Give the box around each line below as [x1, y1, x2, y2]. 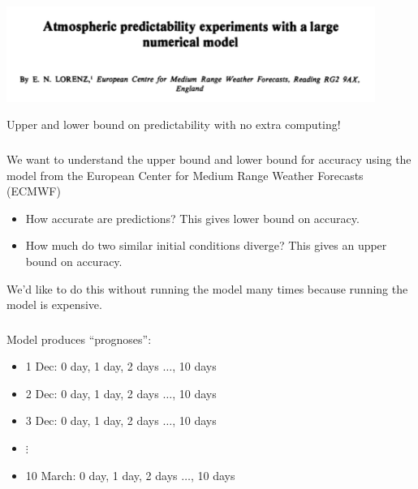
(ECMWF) [6, 182, 61, 199]
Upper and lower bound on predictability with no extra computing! [6, 116, 341, 133]
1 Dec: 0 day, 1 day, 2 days [25, 358, 159, 375]
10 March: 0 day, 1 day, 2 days [25, 466, 178, 483]
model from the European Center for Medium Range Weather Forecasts [6, 166, 364, 183]
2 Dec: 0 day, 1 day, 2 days [25, 384, 159, 401]
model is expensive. [6, 296, 102, 313]
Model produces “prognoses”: [6, 330, 152, 347]
